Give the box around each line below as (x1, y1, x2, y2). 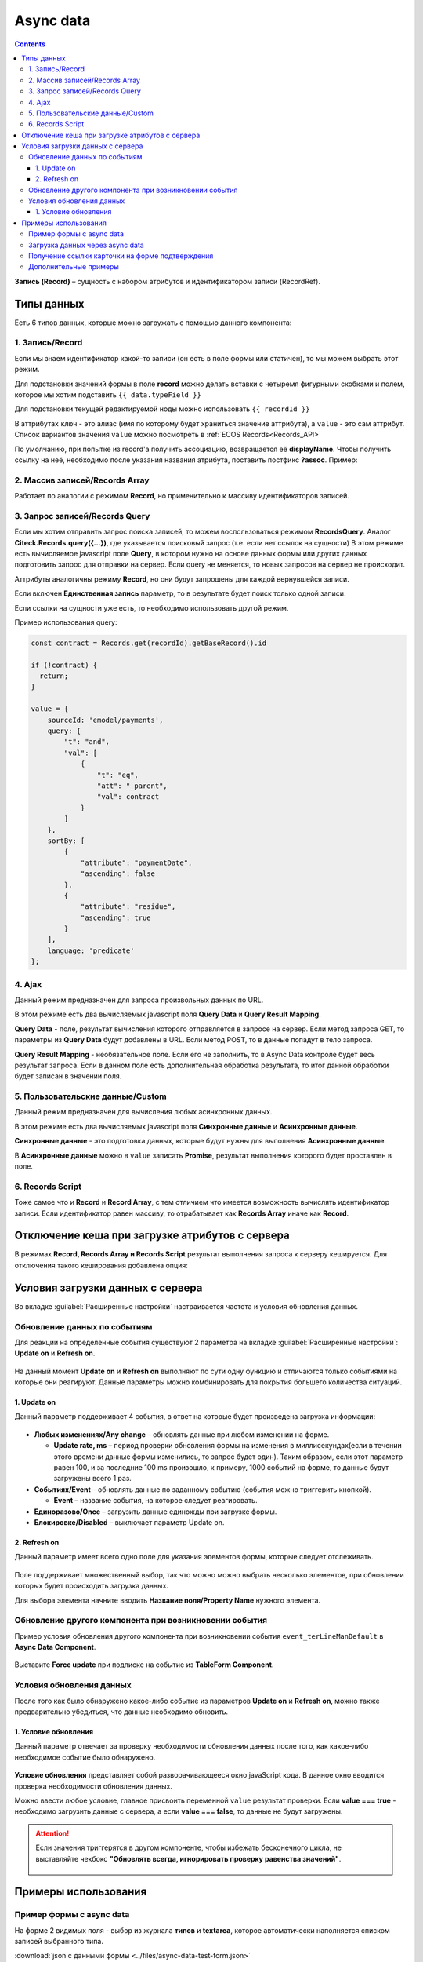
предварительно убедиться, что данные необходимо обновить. (14, 1707, 229, 1716)
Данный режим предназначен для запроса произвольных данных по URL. (14, 995, 264, 1005)
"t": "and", (63, 738, 110, 746)
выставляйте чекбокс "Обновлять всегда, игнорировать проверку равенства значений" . (35, 1854, 342, 1863)
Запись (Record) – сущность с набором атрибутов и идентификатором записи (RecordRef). (14, 276, 321, 286)
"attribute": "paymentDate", (80, 858, 193, 867)
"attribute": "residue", (80, 903, 176, 911)
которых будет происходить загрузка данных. (14, 1581, 168, 1591)
